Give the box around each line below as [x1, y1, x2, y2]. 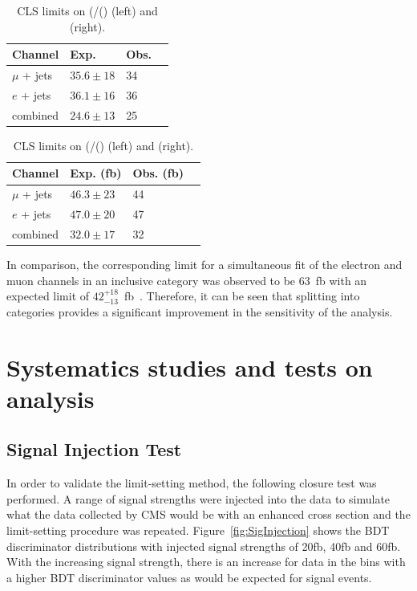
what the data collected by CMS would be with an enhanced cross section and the [6, 506, 411, 523]
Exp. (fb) [70, 165, 122, 181]
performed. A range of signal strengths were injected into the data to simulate [6, 490, 391, 507]
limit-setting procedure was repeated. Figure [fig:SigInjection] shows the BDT [6, 521, 390, 538]
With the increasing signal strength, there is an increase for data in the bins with [6, 553, 406, 570]
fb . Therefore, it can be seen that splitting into [123, 287, 360, 304]
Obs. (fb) [132, 165, 184, 181]
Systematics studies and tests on [6, 350, 373, 383]
